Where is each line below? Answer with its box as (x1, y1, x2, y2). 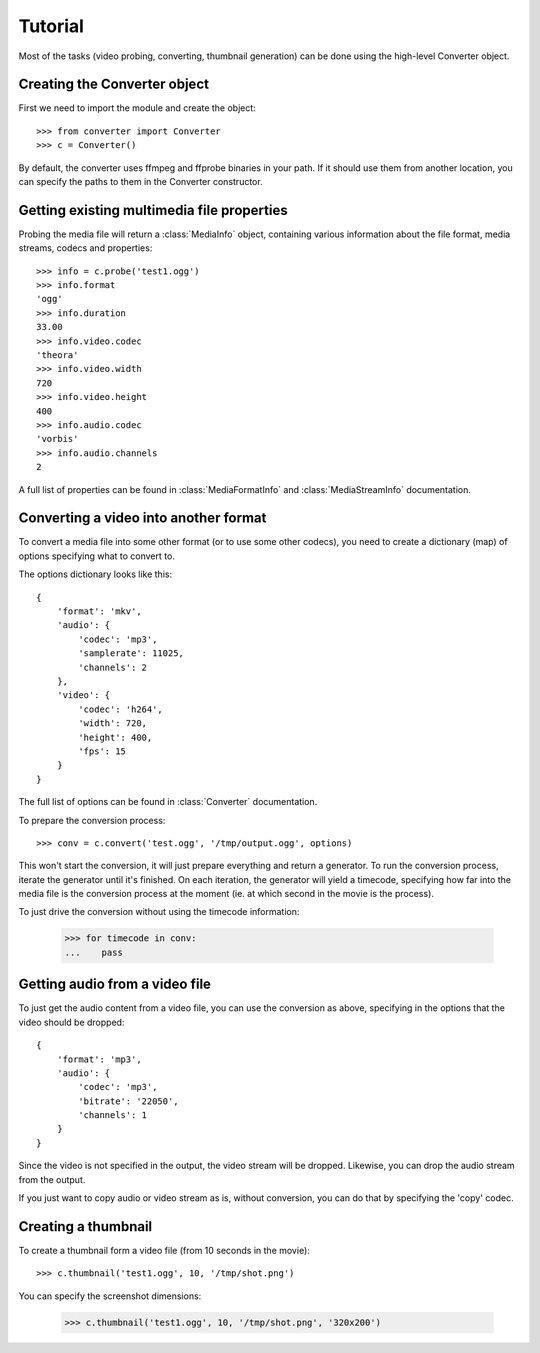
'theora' (36, 350, 79, 361)
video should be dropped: (18, 1016, 125, 1028)
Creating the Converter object (18, 76, 210, 93)
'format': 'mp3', (56, 1053, 142, 1065)
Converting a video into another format (18, 510, 267, 527)
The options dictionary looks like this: (18, 568, 173, 580)
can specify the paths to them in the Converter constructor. (18, 176, 264, 188)
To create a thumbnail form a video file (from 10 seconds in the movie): (18, 1244, 310, 1256)
